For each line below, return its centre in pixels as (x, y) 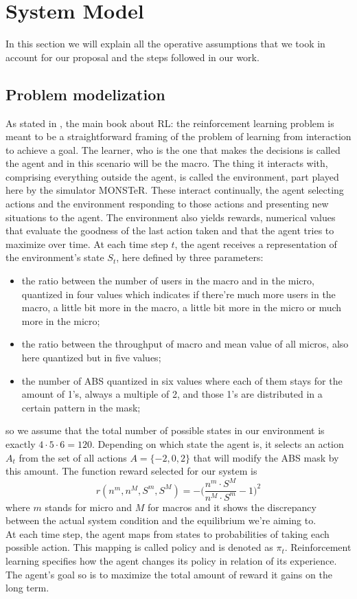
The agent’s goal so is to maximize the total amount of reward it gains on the (169, 574)
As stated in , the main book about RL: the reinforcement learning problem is (170, 123)
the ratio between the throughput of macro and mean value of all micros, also (185, 344)
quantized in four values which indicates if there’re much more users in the (178, 294)
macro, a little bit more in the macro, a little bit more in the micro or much (182, 307)
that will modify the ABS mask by (266, 457)
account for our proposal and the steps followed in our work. (133, 57)
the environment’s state (55, 257)
